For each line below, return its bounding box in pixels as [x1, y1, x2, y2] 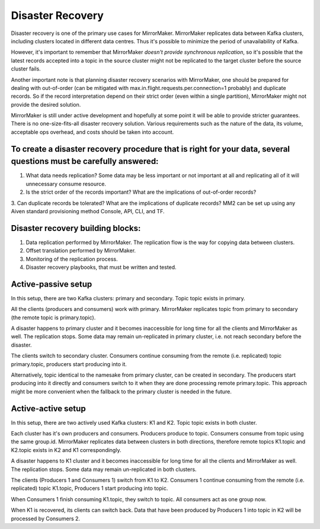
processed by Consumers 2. [11, 515, 80, 522]
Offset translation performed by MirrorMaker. [25, 247, 136, 254]
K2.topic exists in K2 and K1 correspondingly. [11, 446, 121, 453]
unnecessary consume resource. [25, 180, 107, 187]
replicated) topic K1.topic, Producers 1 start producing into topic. [11, 485, 168, 492]
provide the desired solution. [11, 101, 81, 108]
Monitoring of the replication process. [25, 255, 118, 262]
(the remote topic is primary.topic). [11, 314, 96, 321]
